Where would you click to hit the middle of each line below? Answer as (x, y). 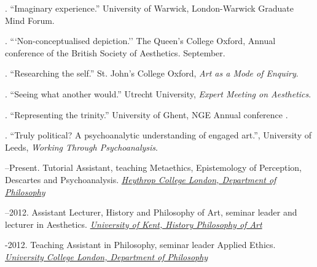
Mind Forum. (30, 20)
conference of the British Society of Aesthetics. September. (115, 52)
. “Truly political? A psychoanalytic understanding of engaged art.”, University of (158, 135)
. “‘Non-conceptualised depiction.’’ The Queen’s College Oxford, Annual (140, 41)
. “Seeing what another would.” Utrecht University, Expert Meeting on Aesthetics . (158, 93)
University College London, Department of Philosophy (107, 256)
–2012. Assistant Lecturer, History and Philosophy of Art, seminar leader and (151, 212)
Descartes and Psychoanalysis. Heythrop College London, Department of (141, 179)
